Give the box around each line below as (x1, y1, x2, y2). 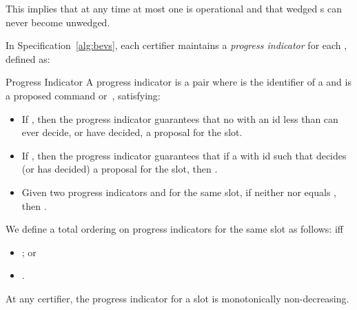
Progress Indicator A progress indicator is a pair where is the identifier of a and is (6, 75, 351, 89)
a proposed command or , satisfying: (6, 88, 161, 102)
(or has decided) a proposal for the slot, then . (21, 162, 218, 176)
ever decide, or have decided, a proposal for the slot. (21, 125, 243, 139)
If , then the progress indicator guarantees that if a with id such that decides (21, 148, 347, 162)
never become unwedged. (6, 14, 110, 29)
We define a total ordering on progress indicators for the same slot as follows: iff (6, 222, 343, 236)
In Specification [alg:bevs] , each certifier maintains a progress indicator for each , (6, 38, 347, 52)
